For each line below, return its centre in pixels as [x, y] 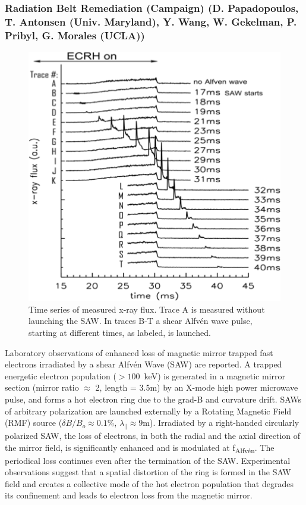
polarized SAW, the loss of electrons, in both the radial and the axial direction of [153, 435]
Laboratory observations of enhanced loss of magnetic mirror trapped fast [139, 352]
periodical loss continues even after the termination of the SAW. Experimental [148, 460]
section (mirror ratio [42, 387]
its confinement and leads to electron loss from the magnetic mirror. [129, 495]
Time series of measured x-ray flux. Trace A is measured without [147, 309]
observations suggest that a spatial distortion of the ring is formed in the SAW [148, 472]
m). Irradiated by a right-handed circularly [221, 423]
